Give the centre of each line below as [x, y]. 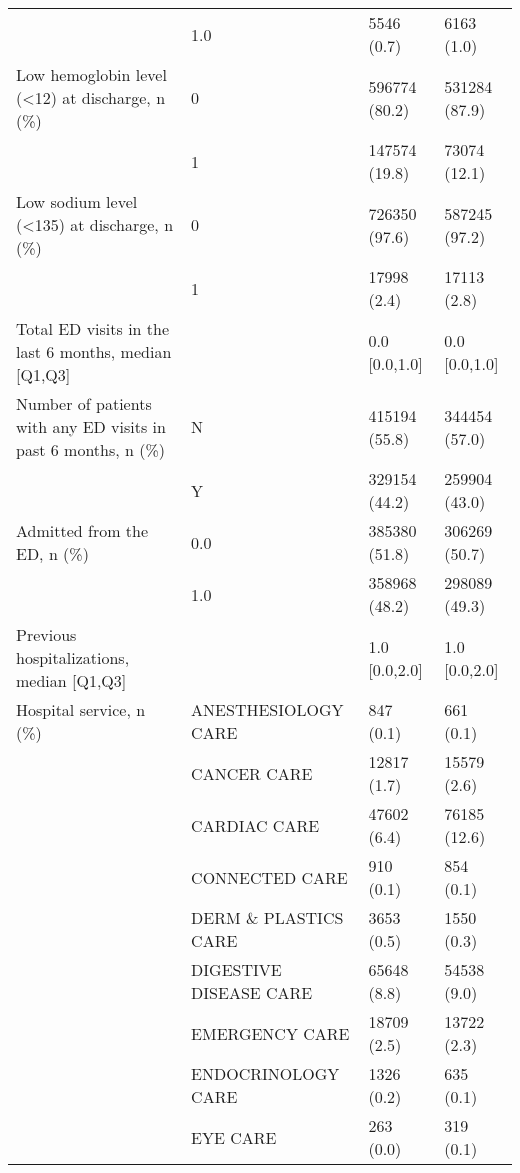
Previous [46, 634]
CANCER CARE [252, 773]
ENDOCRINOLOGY [265, 1073]
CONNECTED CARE [269, 877]
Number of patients [84, 403]
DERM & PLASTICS [267, 917]
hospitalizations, [73, 657]
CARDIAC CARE [255, 825]
